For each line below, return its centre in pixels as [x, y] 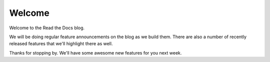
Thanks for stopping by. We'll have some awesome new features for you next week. [95, 53]
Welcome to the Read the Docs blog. [47, 28]
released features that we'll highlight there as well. [61, 44]
